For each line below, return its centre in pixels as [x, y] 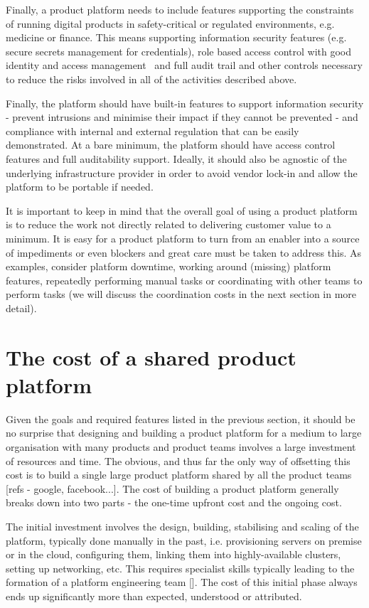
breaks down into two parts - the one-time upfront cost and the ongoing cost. [174, 502]
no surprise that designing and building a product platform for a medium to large [184, 433]
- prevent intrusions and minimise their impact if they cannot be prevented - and [182, 117]
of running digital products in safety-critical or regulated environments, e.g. [170, 23]
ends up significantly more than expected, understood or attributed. [154, 596]
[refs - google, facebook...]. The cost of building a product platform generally [172, 488]
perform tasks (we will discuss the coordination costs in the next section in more [181, 294]
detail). [21, 308]
